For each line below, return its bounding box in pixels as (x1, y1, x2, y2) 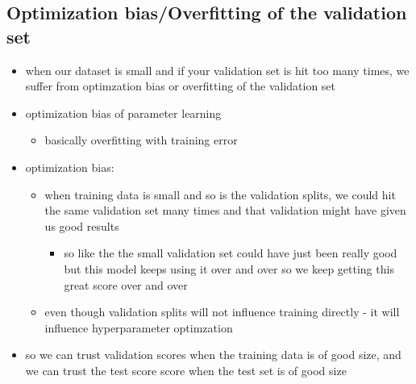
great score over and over (64, 276, 188, 293)
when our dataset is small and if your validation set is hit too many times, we (25, 61, 410, 78)
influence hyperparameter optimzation (44, 319, 233, 336)
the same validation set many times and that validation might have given (44, 202, 406, 219)
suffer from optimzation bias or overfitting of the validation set (25, 77, 336, 94)
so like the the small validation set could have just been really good (64, 244, 397, 261)
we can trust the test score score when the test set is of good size (25, 361, 347, 378)
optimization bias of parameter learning (25, 104, 222, 121)
